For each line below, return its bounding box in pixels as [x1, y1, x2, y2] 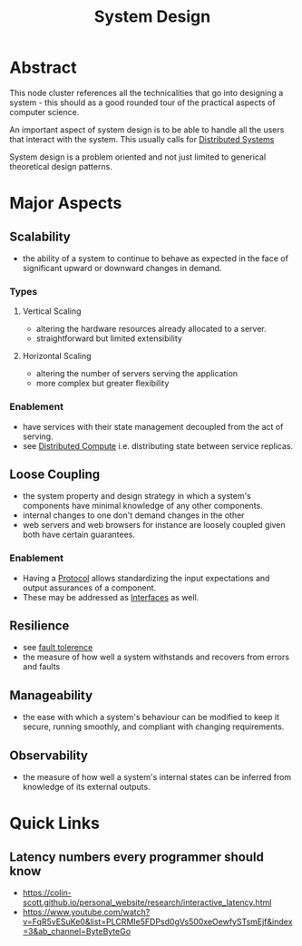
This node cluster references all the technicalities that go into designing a [9, 87, 284, 98]
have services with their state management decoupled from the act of [22, 421, 284, 432]
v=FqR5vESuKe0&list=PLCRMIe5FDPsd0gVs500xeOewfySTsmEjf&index [22, 916, 293, 927]
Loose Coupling [9, 466, 101, 482]
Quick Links [9, 814, 100, 834]
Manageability [9, 688, 93, 703]
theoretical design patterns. [9, 161, 113, 171]
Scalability [9, 229, 71, 244]
